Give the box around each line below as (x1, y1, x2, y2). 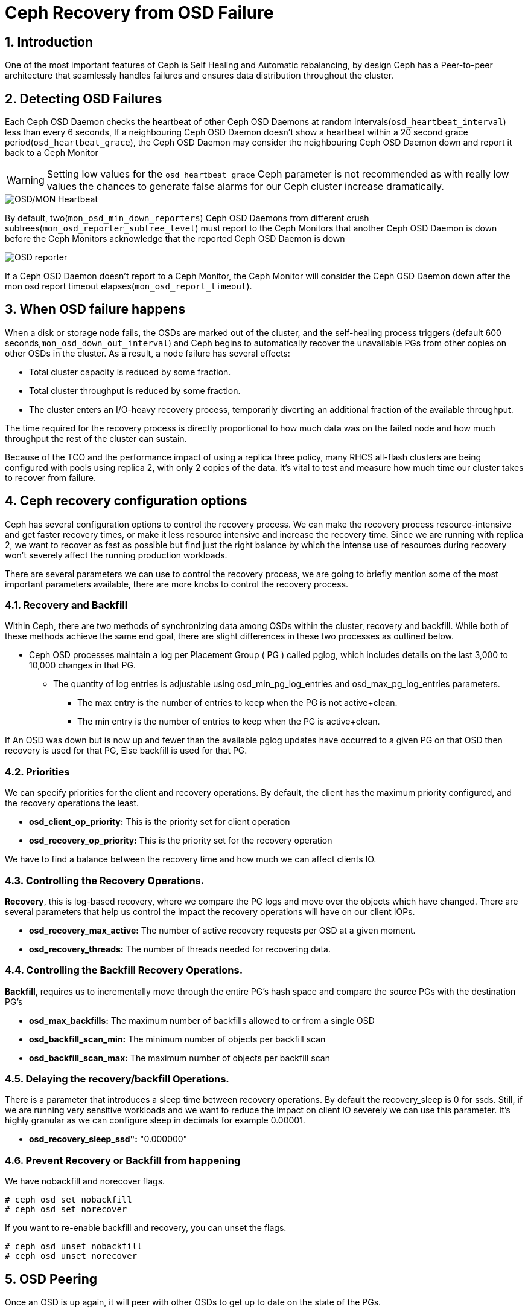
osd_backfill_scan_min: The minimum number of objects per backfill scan (29, 1033, 326, 1044)
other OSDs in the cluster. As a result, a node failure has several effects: (5, 347, 290, 358)
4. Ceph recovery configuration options (5, 493, 247, 509)
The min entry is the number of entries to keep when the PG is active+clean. (77, 716, 380, 727)
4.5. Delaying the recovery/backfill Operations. (5, 1073, 229, 1085)
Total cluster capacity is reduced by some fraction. (29, 366, 231, 377)
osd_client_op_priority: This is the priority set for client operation (29, 816, 290, 827)
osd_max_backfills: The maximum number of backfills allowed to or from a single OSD (29, 1015, 375, 1026)
